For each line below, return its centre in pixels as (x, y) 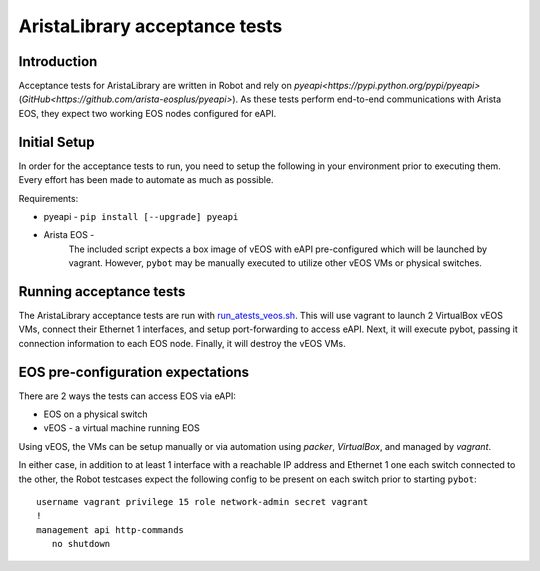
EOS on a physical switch (96, 414)
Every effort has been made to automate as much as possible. (146, 180)
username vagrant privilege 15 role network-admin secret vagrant (202, 502)
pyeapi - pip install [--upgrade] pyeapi (141, 216)
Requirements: (48, 198)
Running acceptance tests (102, 291)
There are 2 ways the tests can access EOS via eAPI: (127, 396)
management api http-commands (110, 529)
